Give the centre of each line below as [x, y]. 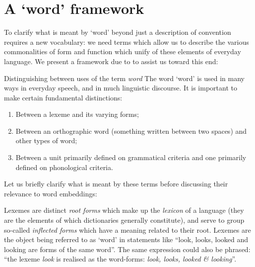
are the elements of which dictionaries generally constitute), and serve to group [124, 220]
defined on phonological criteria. [64, 167]
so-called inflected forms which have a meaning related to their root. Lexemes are [127, 229]
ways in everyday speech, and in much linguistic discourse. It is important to [121, 88]
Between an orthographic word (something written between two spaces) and [131, 131]
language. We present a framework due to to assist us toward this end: [111, 61]
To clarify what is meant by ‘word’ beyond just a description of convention [118, 32]
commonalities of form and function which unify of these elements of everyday [123, 51]
